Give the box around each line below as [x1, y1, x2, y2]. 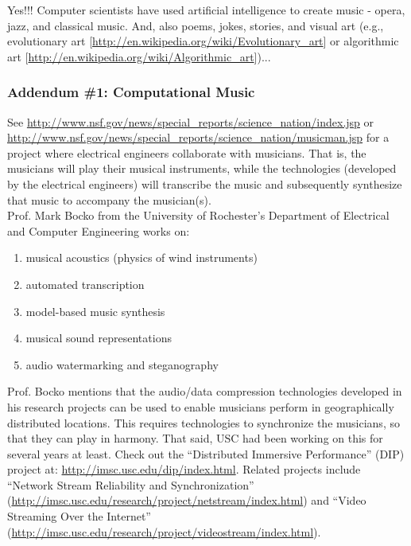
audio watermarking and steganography [25, 356, 219, 372]
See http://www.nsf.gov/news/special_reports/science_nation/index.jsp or [7, 113, 374, 130]
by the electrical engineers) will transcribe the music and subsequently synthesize [7, 175, 402, 192]
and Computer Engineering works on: [7, 222, 190, 239]
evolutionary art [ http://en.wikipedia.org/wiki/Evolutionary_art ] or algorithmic [7, 33, 399, 49]
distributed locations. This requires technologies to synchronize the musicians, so [7, 414, 400, 431]
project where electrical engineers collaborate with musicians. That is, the [7, 144, 366, 161]
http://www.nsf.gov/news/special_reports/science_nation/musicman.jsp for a [7, 129, 390, 146]
